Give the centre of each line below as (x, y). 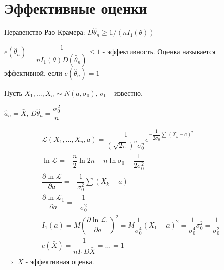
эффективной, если (33, 73)
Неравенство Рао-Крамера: (45, 32)
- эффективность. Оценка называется (159, 51)
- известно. (126, 92)
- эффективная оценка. (60, 262)
